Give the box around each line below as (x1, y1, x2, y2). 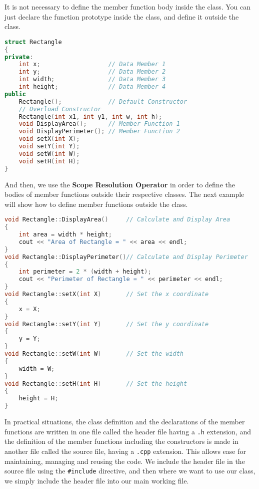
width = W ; (18, 365, 55, 372)
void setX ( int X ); (18, 135, 80, 143)
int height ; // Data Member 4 (18, 83, 166, 91)
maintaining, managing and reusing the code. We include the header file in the (4, 455, 245, 466)
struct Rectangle (4, 38, 62, 46)
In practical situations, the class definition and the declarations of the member (4, 416, 245, 427)
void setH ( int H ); (18, 157, 80, 165)
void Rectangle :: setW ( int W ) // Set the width (4, 350, 184, 358)
